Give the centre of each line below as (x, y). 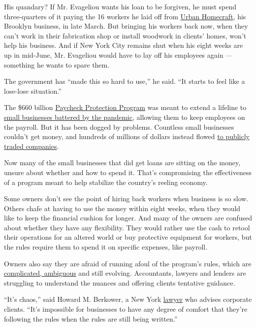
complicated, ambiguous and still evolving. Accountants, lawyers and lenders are (125, 273)
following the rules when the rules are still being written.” (91, 318)
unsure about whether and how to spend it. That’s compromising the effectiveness (128, 172)
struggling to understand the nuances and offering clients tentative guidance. (120, 282)
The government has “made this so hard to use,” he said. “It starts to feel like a (125, 81)
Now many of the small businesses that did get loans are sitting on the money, (122, 163)
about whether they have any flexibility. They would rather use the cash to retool (127, 227)
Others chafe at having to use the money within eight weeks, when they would (122, 208)
